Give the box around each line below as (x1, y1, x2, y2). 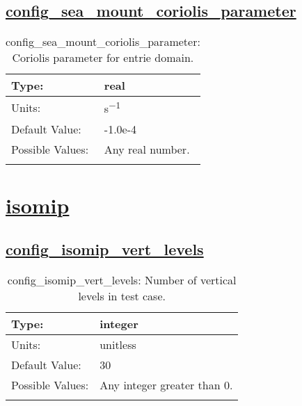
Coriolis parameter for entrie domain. (12, 49, 194, 66)
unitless (100, 336, 136, 353)
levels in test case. (78, 288, 166, 304)
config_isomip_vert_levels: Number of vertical (7, 272, 237, 289)
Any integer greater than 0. (100, 377, 233, 393)
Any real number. (104, 140, 190, 157)
